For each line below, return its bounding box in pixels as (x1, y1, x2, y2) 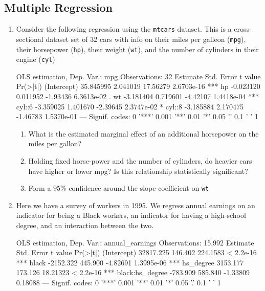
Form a (28, 183, 51, 193)
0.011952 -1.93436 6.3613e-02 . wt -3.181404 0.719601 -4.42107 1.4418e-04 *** (16, 91, 259, 102)
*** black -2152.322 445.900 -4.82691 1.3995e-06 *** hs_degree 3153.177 (16, 257, 244, 267)
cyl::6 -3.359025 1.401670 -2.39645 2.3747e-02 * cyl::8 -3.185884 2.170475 (16, 101, 244, 111)
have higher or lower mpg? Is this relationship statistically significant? (28, 165, 248, 176)
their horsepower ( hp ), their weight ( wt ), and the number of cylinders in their (16, 43, 259, 54)
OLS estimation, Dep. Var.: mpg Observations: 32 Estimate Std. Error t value (16, 71, 261, 81)
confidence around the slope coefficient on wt (69, 183, 209, 193)
